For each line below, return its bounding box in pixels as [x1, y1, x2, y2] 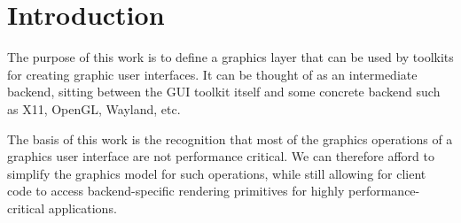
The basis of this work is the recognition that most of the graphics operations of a [7, 129, 453, 148]
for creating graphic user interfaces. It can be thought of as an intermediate [7, 65, 418, 83]
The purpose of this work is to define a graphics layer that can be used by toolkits [7, 48, 454, 66]
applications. [48, 198, 117, 217]
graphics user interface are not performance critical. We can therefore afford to [7, 147, 434, 165]
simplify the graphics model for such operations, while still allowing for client [7, 164, 426, 182]
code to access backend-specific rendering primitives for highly [7, 181, 345, 200]
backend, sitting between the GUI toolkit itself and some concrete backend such [7, 82, 441, 101]
